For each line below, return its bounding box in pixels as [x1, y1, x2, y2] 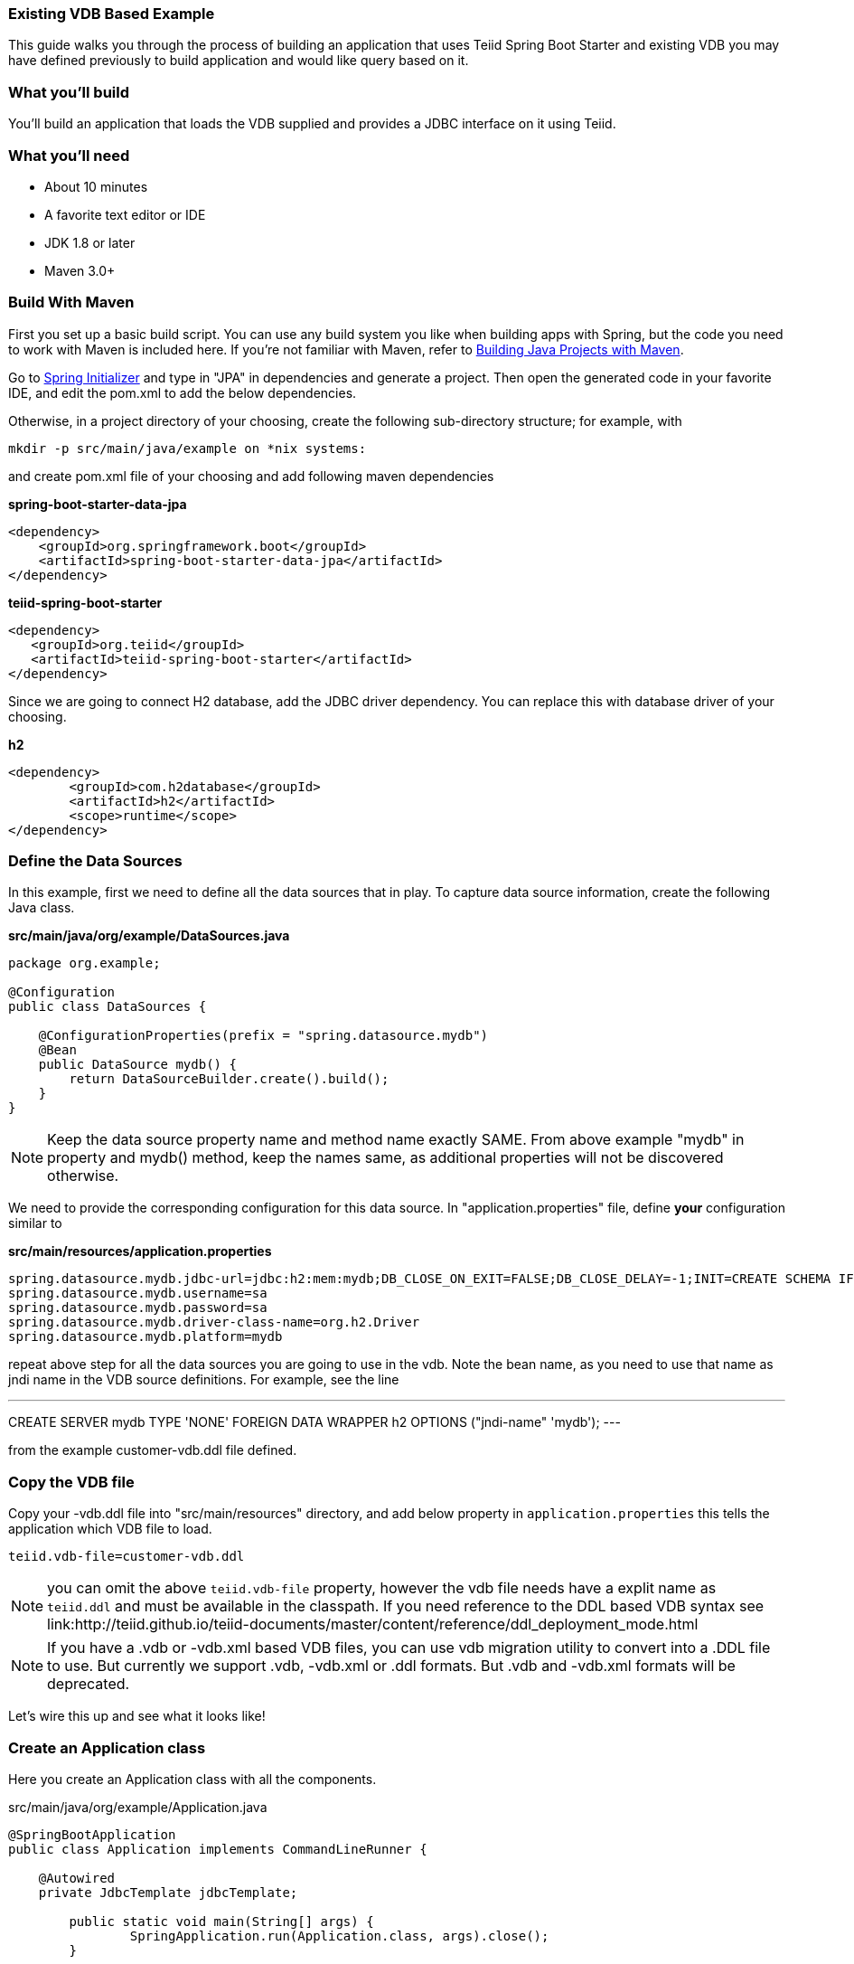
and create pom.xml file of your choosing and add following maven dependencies [8, 467, 494, 484]
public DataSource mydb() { [38, 1057, 237, 1072]
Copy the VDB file [8, 1472, 135, 1491]
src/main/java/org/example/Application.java [8, 1799, 267, 1815]
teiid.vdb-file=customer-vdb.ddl [8, 1549, 245, 1564]
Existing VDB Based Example [8, 5, 215, 23]
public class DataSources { [8, 999, 207, 1015]
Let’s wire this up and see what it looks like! [8, 1708, 266, 1724]
